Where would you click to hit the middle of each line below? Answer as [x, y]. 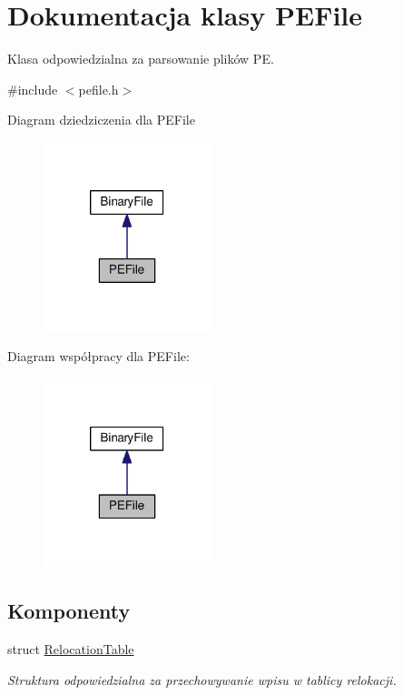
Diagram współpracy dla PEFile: [98, 356]
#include [33, 89]
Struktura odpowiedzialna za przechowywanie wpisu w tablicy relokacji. [202, 679]
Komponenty [69, 611]
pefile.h [98, 89]
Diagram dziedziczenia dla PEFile [101, 120]
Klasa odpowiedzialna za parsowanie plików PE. [141, 59]
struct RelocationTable [71, 649]
